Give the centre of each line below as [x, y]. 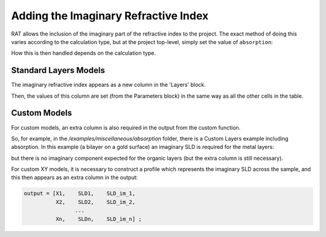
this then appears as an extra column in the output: [75, 177]
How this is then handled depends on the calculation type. [84, 53]
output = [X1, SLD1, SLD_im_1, [80, 194]
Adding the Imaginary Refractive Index [110, 16]
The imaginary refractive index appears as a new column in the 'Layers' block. [108, 85]
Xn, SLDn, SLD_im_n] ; [98, 219]
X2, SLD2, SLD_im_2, [95, 202]
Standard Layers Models [58, 70]
